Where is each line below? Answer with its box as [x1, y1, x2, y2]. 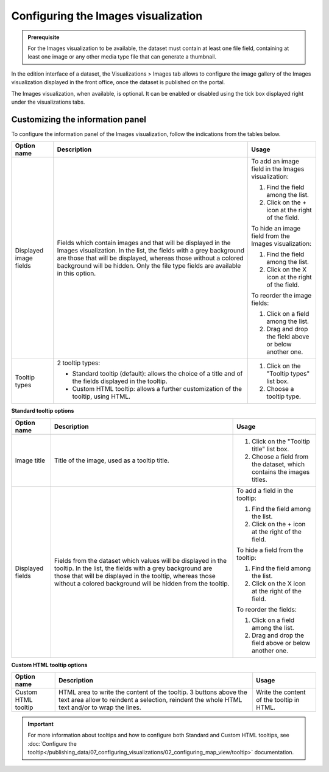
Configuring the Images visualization [11, 9, 203, 23]
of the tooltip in [256, 695, 300, 704]
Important [27, 720, 54, 727]
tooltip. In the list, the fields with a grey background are [54, 564, 213, 573]
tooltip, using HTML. [72, 392, 131, 401]
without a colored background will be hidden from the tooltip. [54, 579, 230, 588]
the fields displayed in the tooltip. [72, 377, 168, 385]
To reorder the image [251, 291, 312, 300]
